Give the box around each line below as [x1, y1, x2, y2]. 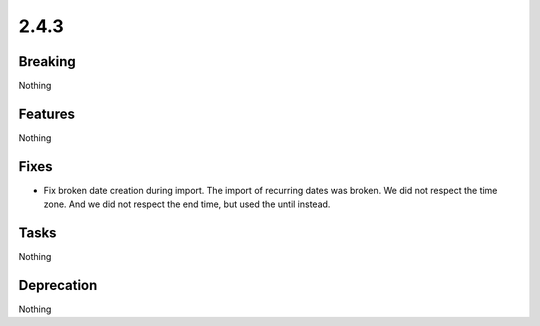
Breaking [18, 53, 77, 70]
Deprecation [18, 276, 98, 294]
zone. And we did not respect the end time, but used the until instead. [43, 198, 331, 210]
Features [18, 105, 75, 122]
